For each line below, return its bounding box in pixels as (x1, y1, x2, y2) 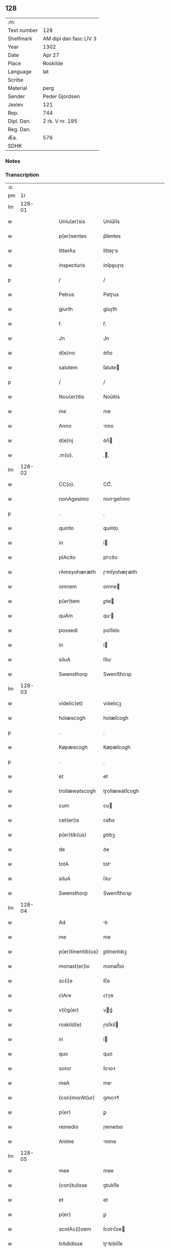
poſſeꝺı (103, 627, 120, 634)
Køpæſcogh (103, 744, 131, 751)
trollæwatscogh (59, 787, 96, 794)
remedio (59, 1124, 79, 1131)
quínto (103, 525, 118, 532)
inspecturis (59, 262, 86, 269)
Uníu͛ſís (103, 218, 120, 225)
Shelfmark (8, 35, 32, 42)
